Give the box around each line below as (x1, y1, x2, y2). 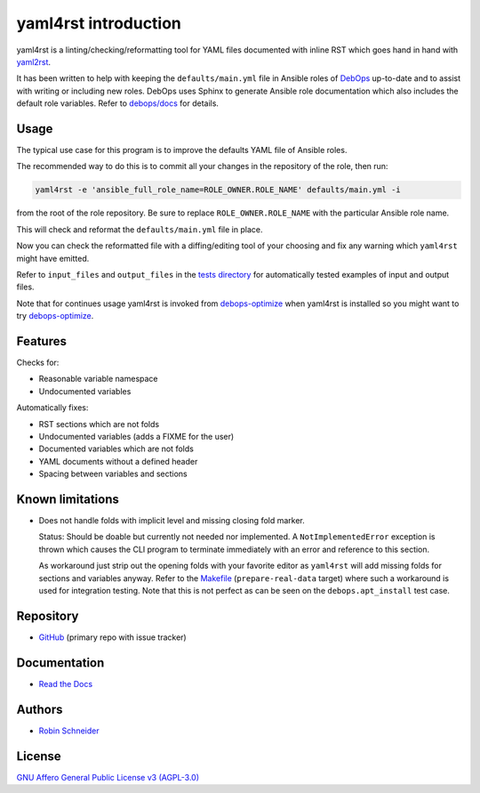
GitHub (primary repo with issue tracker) (38, 632, 187, 643)
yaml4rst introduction (16, 13, 182, 33)
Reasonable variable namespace (38, 374, 159, 384)
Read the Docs (38, 678, 93, 689)
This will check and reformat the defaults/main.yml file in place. (16, 223, 263, 235)
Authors (16, 701, 63, 716)
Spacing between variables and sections (38, 468, 188, 480)
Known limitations (16, 491, 119, 506)
